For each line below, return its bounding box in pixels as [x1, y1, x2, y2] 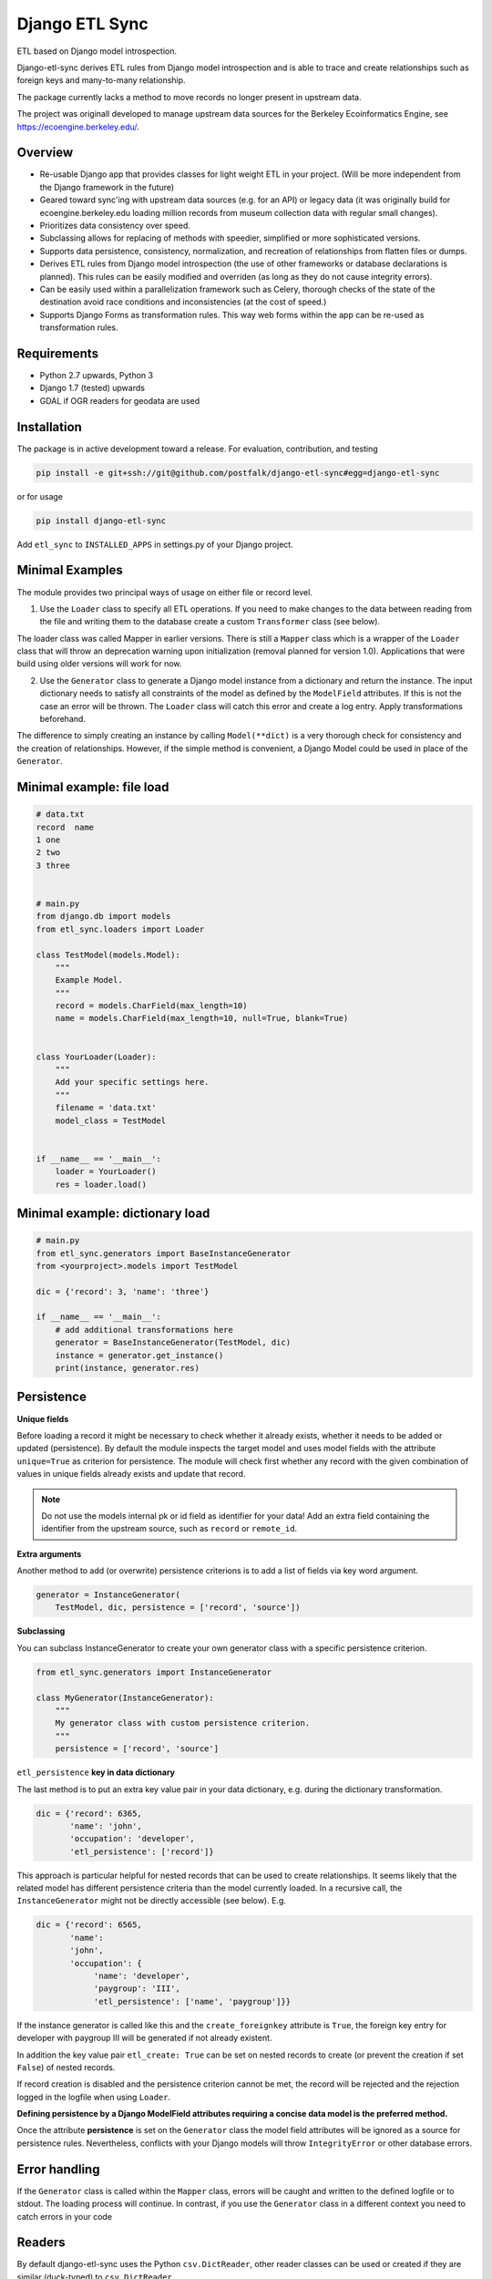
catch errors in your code [16, 2211, 113, 2222]
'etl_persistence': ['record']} [69, 1846, 214, 1857]
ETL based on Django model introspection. [16, 46, 178, 57]
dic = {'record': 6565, [36, 1920, 143, 1930]
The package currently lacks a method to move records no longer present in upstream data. [16, 91, 362, 102]
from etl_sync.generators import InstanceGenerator [36, 1666, 272, 1677]
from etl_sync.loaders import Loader [36, 923, 205, 934]
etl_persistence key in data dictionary [16, 1767, 175, 1778]
